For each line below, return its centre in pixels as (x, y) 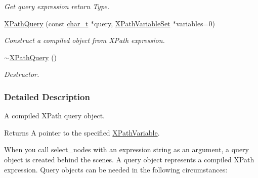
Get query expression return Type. (57, 6)
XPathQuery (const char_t (46, 23)
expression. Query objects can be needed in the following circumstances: (116, 169)
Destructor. (22, 74)
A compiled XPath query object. (54, 116)
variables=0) (196, 23)
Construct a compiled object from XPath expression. (84, 40)
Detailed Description (47, 96)
